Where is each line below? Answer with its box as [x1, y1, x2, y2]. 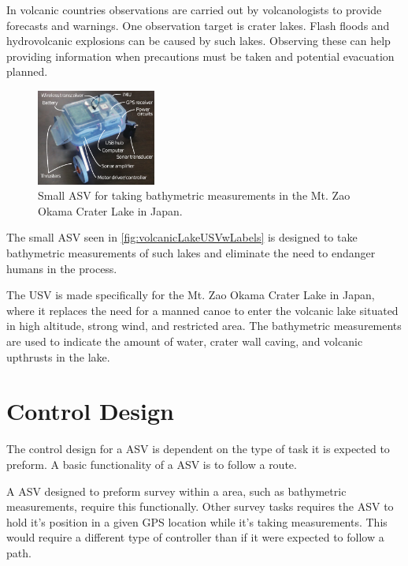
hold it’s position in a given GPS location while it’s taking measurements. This [6, 513, 388, 530]
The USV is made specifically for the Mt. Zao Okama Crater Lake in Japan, [6, 287, 375, 303]
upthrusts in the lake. [6, 348, 110, 365]
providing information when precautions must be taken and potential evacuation [6, 47, 395, 64]
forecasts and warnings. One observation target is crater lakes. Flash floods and [6, 17, 390, 33]
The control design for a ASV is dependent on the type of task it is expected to [6, 440, 390, 457]
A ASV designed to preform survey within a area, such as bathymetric [6, 482, 347, 499]
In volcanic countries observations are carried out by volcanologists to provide [6, 2, 382, 17]
